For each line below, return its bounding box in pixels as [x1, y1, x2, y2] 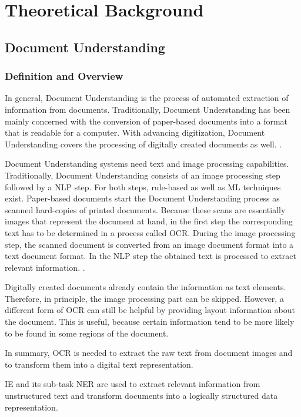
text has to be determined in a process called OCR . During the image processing [5, 226, 296, 238]
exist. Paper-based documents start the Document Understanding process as [5, 192, 280, 204]
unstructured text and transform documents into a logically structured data [5, 389, 278, 402]
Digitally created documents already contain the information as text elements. [5, 281, 286, 293]
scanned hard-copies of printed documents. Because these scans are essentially [5, 203, 286, 216]
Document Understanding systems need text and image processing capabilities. [5, 157, 289, 170]
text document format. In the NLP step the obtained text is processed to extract [5, 250, 296, 262]
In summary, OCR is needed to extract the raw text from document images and [5, 347, 293, 359]
